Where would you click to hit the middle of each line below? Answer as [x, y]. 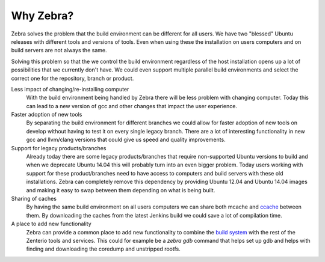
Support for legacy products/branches [59, 148]
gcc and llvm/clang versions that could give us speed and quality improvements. [126, 140]
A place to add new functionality [51, 224]
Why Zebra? [42, 16]
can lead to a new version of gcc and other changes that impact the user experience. [132, 106]
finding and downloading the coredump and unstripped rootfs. [103, 249]
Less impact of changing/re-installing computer [70, 89]
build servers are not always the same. [59, 50]
